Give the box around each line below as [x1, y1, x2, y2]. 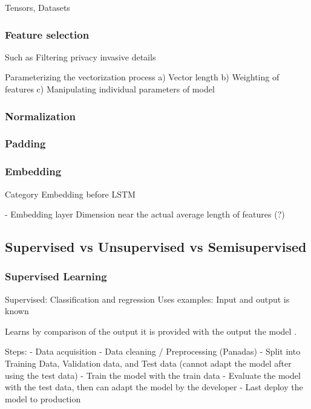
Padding [5, 136, 46, 151]
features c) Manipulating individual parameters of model [5, 83, 215, 95]
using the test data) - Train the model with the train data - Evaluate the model [5, 369, 301, 381]
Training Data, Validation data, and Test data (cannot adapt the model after [5, 357, 292, 370]
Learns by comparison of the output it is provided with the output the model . [5, 324, 297, 337]
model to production [5, 392, 81, 405]
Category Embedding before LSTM [5, 187, 136, 200]
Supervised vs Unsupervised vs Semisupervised [5, 237, 307, 256]
